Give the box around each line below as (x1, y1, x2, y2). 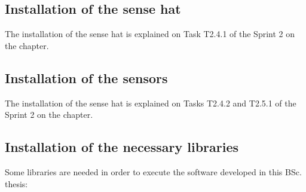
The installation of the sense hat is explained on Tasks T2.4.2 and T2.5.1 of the (5, 96, 296, 109)
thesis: (5, 177, 28, 190)
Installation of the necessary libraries (5, 138, 238, 156)
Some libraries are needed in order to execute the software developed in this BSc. (5, 165, 302, 178)
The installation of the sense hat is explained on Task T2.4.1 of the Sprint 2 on (5, 28, 295, 40)
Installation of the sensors (5, 68, 168, 87)
